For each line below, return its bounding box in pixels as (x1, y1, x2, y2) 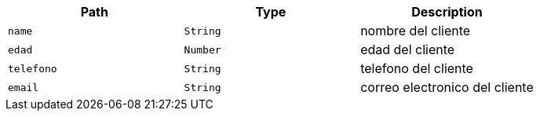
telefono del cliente (360, 60, 473, 76)
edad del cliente (360, 42, 455, 57)
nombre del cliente (360, 23, 471, 38)
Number (184, 43, 221, 56)
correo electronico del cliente (360, 79, 534, 95)
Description (411, 4, 483, 20)
